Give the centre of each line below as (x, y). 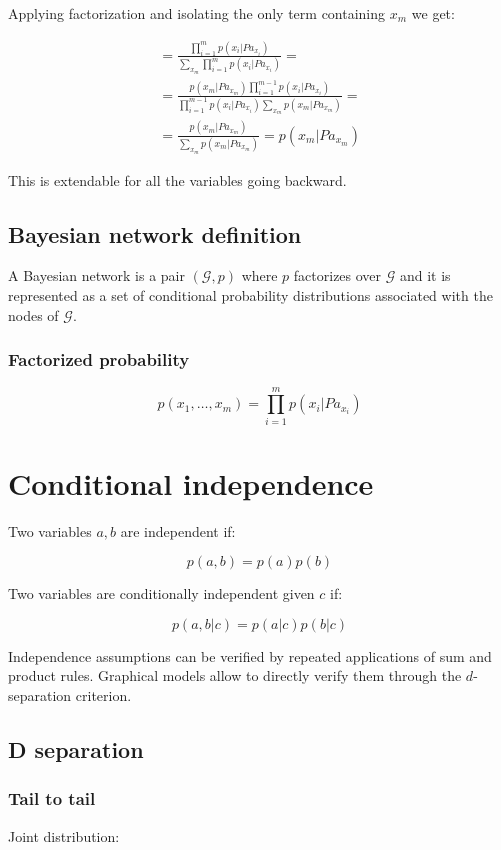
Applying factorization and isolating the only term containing (197, 13)
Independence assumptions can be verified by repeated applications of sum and (250, 655)
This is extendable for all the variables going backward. (177, 179)
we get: (433, 13)
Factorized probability (99, 359)
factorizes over (337, 275)
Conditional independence (191, 482)
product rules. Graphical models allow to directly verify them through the (235, 675)
